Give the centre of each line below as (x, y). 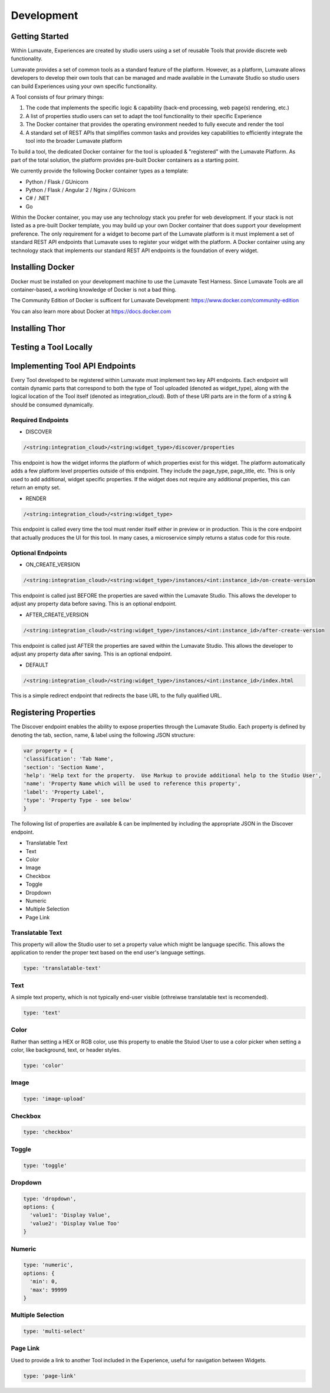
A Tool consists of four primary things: (57, 97)
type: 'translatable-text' (62, 968)
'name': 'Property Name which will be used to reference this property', (132, 784)
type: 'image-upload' (55, 1099)
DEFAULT (37, 665)
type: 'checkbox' (48, 1132)
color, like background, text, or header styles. (66, 1050)
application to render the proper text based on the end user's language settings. (108, 952)
